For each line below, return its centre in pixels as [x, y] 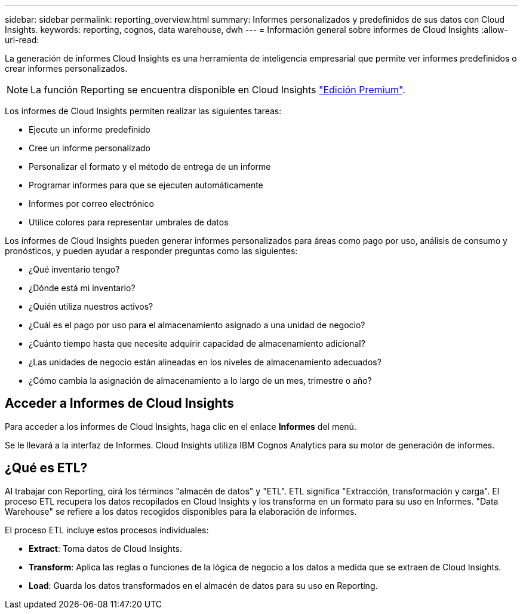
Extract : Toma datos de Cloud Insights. [105, 548]
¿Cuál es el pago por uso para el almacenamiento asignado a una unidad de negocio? [197, 325]
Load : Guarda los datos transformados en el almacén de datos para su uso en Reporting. [203, 585]
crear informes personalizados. [66, 68]
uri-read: [22, 40]
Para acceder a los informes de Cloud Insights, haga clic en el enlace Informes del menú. [181, 426]
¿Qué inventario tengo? [74, 269]
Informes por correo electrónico [91, 204]
